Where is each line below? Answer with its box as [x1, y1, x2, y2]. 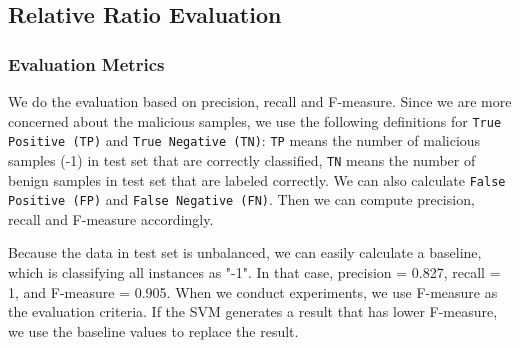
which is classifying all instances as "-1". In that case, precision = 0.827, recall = [8, 262, 501, 283]
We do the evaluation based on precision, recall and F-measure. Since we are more [8, 91, 512, 111]
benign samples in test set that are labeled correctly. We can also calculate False [8, 169, 506, 190]
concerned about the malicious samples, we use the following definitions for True [8, 110, 502, 131]
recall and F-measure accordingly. [8, 208, 214, 229]
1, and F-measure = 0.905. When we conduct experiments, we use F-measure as [8, 281, 498, 302]
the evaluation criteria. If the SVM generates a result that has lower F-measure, [8, 301, 498, 322]
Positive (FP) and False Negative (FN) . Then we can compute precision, [8, 189, 475, 210]
